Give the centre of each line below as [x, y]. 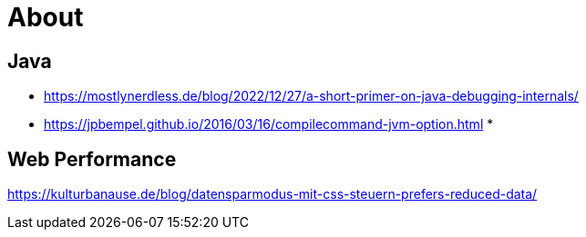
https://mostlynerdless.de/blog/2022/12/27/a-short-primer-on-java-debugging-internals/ [311, 96]
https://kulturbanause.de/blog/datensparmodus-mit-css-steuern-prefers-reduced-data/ [272, 194]
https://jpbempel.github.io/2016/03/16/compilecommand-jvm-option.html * [269, 124]
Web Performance [92, 159]
